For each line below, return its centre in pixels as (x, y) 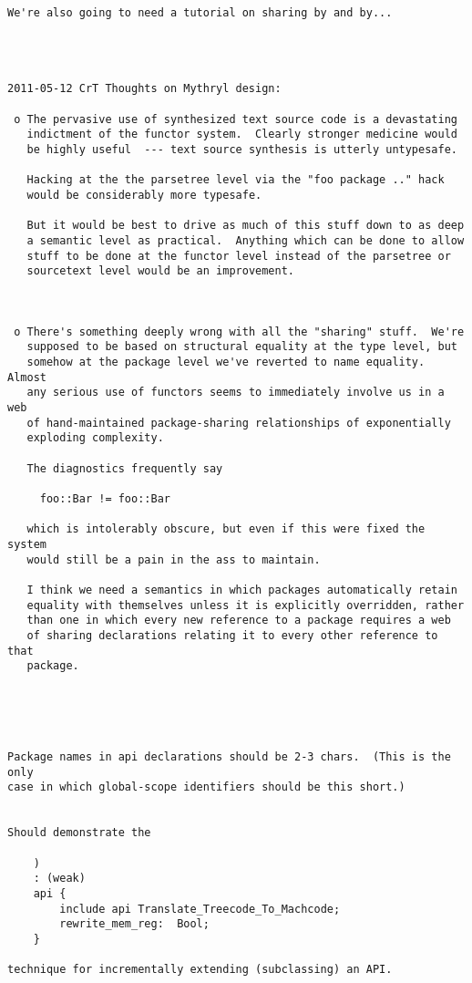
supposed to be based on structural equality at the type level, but (242, 347)
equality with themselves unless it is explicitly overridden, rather (246, 605)
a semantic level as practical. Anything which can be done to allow (246, 240)
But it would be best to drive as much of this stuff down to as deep (246, 226)
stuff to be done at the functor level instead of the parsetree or (239, 256)
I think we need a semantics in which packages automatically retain (242, 590)
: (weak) (59, 879)
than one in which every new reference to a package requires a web (239, 621)
